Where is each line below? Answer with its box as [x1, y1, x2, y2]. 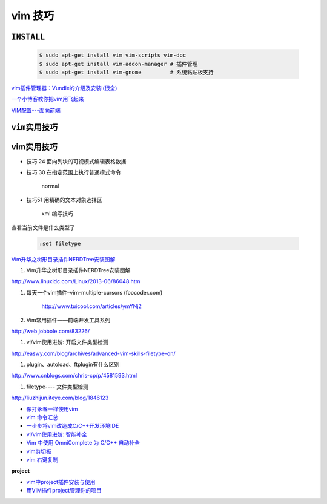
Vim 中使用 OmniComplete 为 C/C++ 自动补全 [26, 439, 140, 447]
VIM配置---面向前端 [11, 106, 61, 114]
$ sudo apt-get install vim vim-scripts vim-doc [39, 52, 187, 59]
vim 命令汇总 [26, 414, 59, 421]
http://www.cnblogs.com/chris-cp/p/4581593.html [11, 372, 137, 379]
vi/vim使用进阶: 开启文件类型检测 [26, 339, 108, 346]
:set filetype [39, 240, 81, 247]
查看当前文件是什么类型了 [11, 224, 75, 231]
